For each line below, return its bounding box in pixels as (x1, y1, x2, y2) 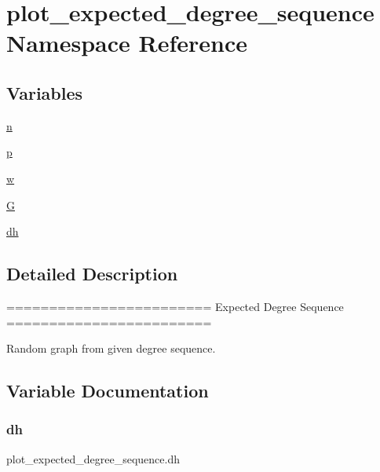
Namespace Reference (6, 27, 247, 59)
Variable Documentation (6, 379, 209, 403)
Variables (6, 80, 83, 104)
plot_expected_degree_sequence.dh (6, 450, 181, 467)
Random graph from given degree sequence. (6, 340, 216, 357)
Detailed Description (6, 262, 178, 286)
